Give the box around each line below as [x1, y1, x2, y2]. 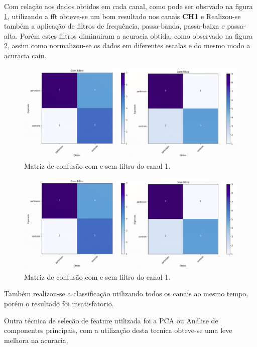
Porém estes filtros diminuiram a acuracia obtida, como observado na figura [20, 30, 253, 41]
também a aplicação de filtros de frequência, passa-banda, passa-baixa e [4, 21, 225, 31]
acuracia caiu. [4, 50, 47, 60]
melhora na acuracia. [4, 334, 68, 345]
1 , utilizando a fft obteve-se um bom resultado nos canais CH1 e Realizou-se [4, 11, 241, 21]
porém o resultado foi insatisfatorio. [4, 298, 114, 308]
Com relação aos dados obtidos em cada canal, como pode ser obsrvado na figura [4, 1, 253, 11]
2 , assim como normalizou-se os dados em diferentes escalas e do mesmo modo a [4, 40, 250, 51]
